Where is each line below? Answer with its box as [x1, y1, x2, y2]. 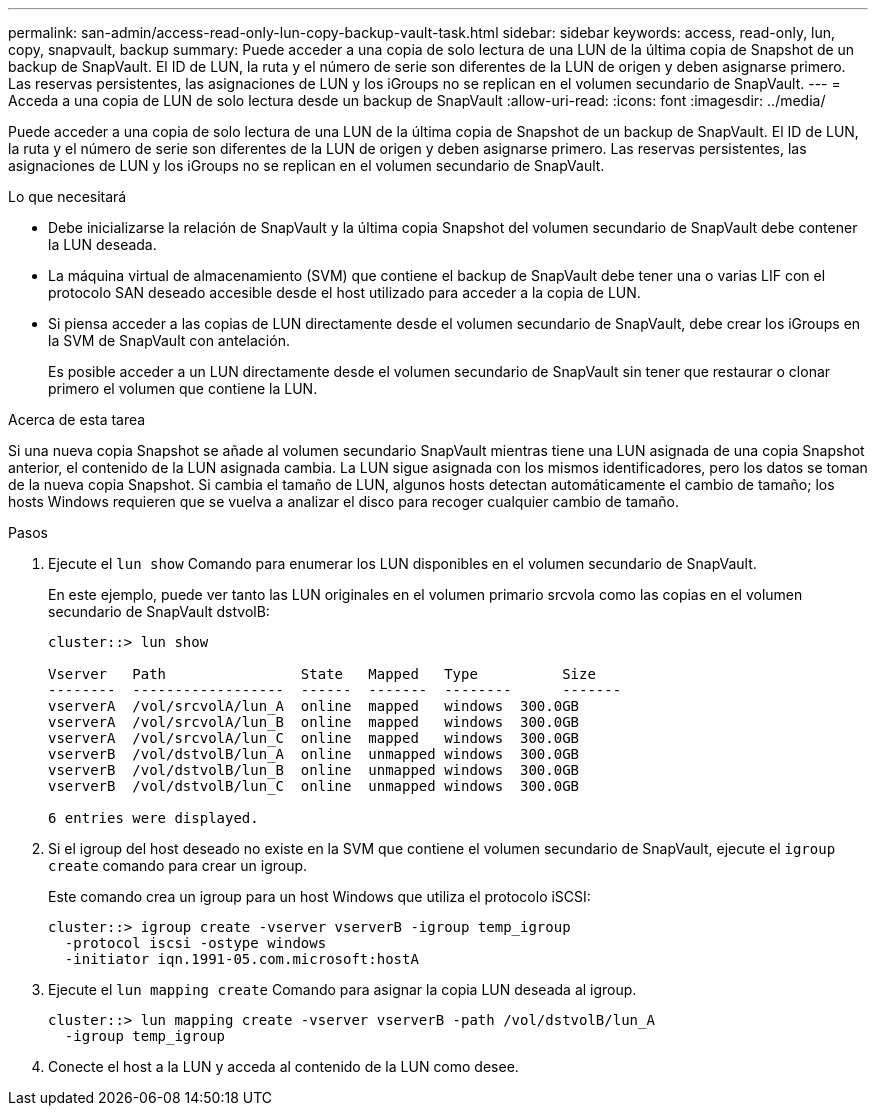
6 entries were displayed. [48, 810, 259, 826]
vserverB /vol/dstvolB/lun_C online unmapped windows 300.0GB [48, 778, 580, 794]
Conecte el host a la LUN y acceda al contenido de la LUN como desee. [48, 1058, 519, 1075]
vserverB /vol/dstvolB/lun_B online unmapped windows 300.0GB [48, 762, 580, 778]
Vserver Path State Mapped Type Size [48, 666, 596, 682]
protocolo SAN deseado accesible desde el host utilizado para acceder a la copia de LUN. [48, 284, 641, 301]
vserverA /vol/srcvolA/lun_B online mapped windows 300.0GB [48, 714, 580, 730]
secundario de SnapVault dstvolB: [48, 603, 270, 620]
